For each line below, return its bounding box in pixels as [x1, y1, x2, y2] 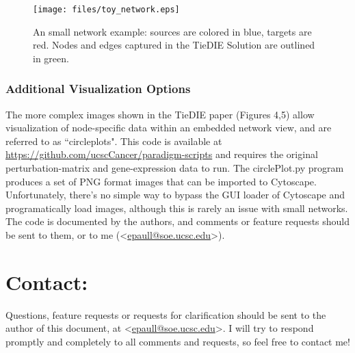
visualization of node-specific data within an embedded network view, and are [5, 120, 332, 135]
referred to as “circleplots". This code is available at [5, 133, 222, 148]
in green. [33, 51, 69, 65]
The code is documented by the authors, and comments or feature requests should [5, 214, 350, 228]
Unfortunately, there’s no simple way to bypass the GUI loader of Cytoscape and [5, 187, 345, 202]
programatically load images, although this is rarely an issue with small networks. [5, 200, 348, 215]
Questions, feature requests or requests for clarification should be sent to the [5, 307, 326, 322]
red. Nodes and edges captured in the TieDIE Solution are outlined [33, 38, 315, 52]
